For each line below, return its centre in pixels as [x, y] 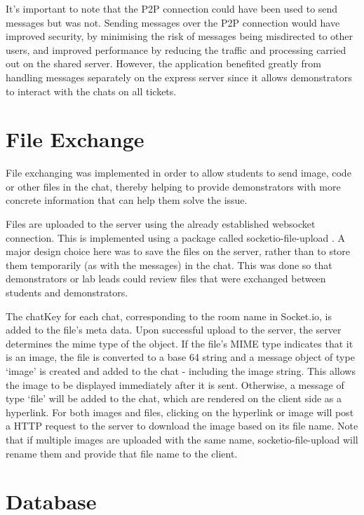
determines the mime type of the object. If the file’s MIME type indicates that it [180, 343]
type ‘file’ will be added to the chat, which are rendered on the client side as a [174, 398]
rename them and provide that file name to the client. [122, 453]
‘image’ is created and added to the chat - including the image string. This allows [181, 371]
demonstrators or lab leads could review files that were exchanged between [166, 279]
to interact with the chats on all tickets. [91, 91]
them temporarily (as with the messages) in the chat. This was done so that [169, 265]
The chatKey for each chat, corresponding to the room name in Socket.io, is [169, 316]
